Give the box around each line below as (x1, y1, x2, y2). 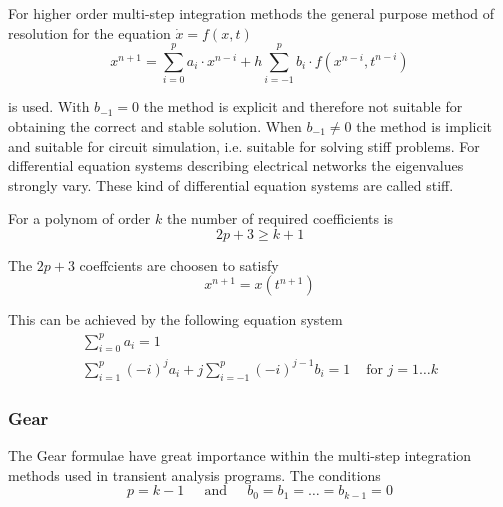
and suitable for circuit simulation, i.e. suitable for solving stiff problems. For (8, 135, 480, 156)
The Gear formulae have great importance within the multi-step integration (8, 444, 472, 465)
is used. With (8, 96, 90, 117)
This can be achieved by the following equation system (8, 309, 343, 330)
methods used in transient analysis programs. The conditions (8, 464, 381, 485)
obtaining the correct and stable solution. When (8, 115, 302, 136)
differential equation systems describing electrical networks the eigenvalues (8, 155, 464, 176)
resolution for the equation (8, 22, 171, 43)
